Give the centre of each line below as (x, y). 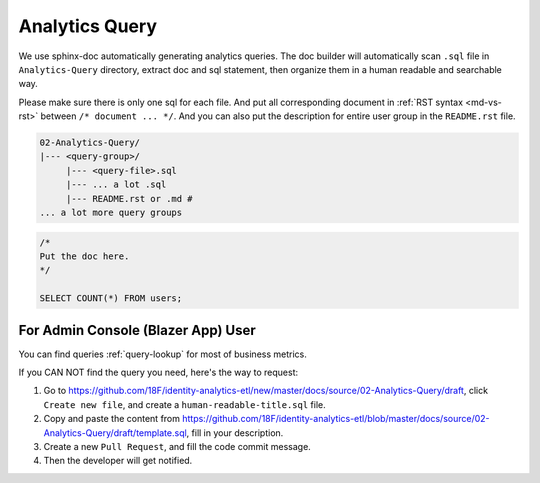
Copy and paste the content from (111, 419)
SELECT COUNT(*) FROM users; (111, 298)
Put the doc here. (84, 256)
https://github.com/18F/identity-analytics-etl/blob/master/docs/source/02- (335, 419)
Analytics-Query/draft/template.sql (115, 432)
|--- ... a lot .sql (116, 184)
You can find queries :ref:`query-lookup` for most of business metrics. (162, 354)
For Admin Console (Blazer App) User (137, 330)
